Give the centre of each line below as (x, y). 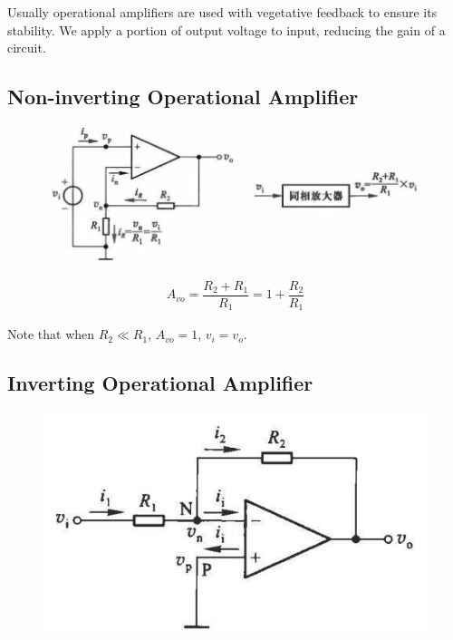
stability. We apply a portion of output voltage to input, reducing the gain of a (226, 29)
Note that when (51, 334)
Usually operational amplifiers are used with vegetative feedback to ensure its (222, 12)
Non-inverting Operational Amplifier (183, 97)
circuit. (27, 48)
